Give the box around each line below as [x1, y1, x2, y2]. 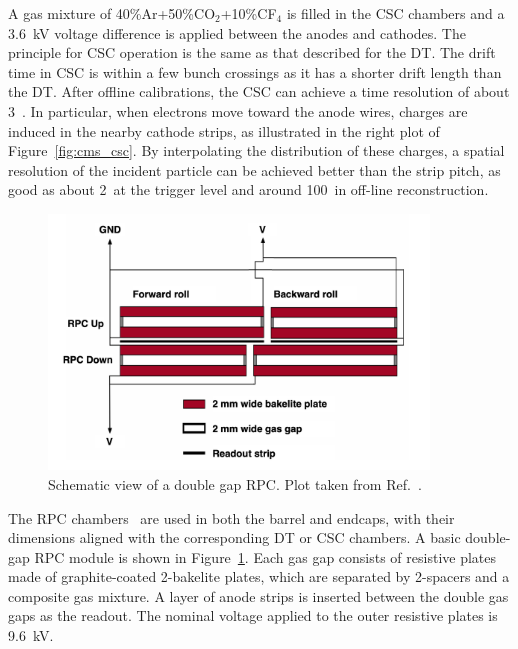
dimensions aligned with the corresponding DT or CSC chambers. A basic [8, 527, 461, 548]
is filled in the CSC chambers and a [286, 3, 505, 23]
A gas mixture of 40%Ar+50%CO [8, 3, 216, 23]
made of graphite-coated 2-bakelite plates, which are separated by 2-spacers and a [8, 566, 510, 587]
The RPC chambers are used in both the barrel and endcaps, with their [8, 507, 455, 528]
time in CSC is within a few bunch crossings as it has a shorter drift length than [8, 61, 502, 82]
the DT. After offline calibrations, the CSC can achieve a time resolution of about [8, 81, 510, 102]
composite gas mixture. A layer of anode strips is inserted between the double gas [8, 585, 509, 606]
